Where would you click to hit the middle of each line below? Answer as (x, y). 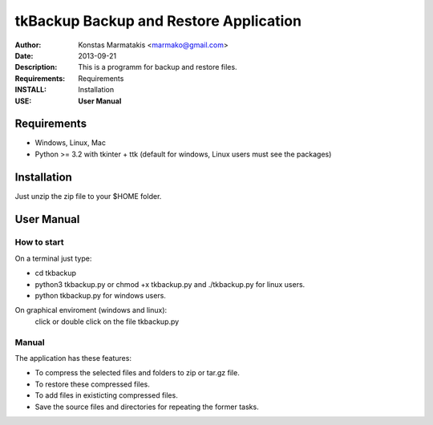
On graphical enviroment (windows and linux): (91, 310)
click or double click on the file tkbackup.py (107, 322)
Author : (28, 45)
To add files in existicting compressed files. (106, 395)
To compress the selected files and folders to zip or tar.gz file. (137, 373)
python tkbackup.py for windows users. (100, 296)
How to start (39, 242)
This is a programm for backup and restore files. (158, 67)
